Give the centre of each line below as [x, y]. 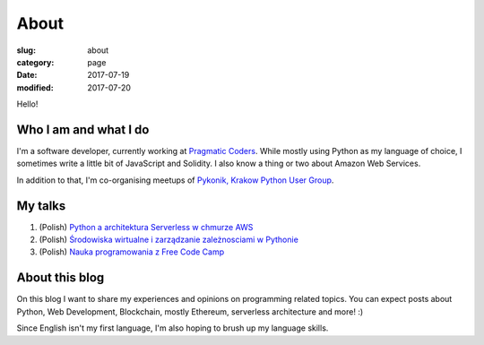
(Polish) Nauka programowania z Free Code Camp [131, 252]
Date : [27, 75]
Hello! [27, 104]
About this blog [60, 278]
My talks [41, 206]
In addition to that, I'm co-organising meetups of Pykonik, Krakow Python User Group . [175, 180]
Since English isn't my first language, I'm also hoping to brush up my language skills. [173, 328]
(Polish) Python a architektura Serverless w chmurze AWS [146, 227]
